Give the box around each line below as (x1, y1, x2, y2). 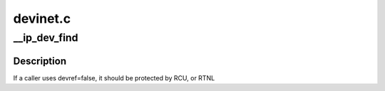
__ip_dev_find (13, 31, 78, 44)
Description (13, 55, 67, 67)
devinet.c (13, 11, 71, 26)
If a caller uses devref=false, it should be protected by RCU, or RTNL (13, 73, 215, 82)
